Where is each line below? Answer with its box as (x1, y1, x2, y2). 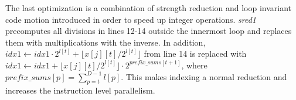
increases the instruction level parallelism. (5, 84, 155, 96)
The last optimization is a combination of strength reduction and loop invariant (5, 2, 292, 13)
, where (181, 58, 207, 71)
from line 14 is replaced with (144, 47, 247, 60)
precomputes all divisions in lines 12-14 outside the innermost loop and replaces (5, 25, 292, 37)
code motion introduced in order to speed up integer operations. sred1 (5, 13, 257, 25)
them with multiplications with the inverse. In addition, (5, 36, 206, 48)
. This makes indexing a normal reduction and (121, 70, 287, 82)
